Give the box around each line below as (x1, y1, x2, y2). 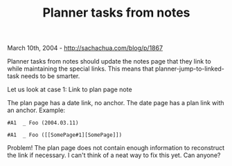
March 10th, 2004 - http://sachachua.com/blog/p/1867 (7, 44, 163, 53)
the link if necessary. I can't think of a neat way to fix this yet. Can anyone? (7, 151, 221, 160)
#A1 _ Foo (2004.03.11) (7, 120, 79, 127)
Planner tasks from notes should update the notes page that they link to (7, 57, 211, 66)
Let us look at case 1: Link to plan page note (7, 85, 133, 94)
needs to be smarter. (20, 72, 80, 80)
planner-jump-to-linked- (154, 64, 225, 73)
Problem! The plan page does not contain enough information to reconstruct (7, 144, 225, 152)
